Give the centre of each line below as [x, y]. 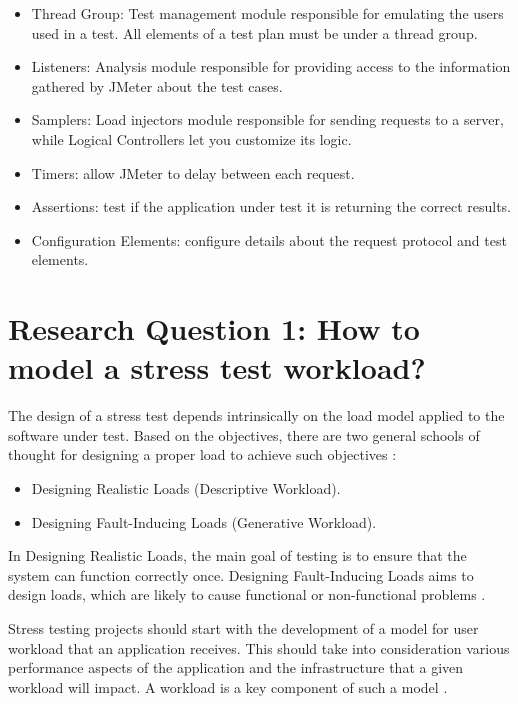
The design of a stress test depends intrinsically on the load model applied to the [256, 415]
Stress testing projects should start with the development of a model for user [243, 628]
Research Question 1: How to [214, 328]
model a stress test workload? [217, 367]
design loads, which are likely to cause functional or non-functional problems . [247, 594]
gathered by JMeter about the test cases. [157, 85]
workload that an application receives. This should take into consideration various [259, 647]
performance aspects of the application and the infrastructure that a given [236, 667]
